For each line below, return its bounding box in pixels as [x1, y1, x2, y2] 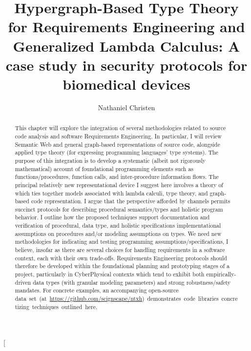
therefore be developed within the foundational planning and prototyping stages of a [15, 262, 230, 270]
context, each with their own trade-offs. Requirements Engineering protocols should [15, 253, 227, 262]
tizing [15, 302, 29, 311]
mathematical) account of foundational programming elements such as [15, 164, 194, 173]
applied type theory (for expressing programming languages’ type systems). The [15, 148, 218, 156]
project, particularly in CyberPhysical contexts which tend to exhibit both [15, 270, 205, 278]
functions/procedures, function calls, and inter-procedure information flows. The [15, 173, 219, 181]
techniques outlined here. [32, 302, 98, 311]
